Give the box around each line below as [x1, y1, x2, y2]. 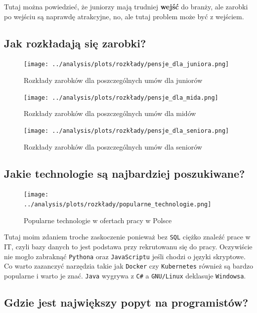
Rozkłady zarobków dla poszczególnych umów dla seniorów [24, 141, 202, 152]
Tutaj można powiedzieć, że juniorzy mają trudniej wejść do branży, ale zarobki [4, 1, 248, 11]
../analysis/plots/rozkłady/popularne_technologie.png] [24, 201, 212, 208]
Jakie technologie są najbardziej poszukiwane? [4, 165, 245, 181]
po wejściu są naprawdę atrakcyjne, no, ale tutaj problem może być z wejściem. [4, 11, 244, 21]
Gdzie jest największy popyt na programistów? [4, 294, 249, 310]
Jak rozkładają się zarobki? [4, 35, 146, 50]
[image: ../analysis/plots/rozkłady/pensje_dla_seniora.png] [24, 127, 229, 134]
